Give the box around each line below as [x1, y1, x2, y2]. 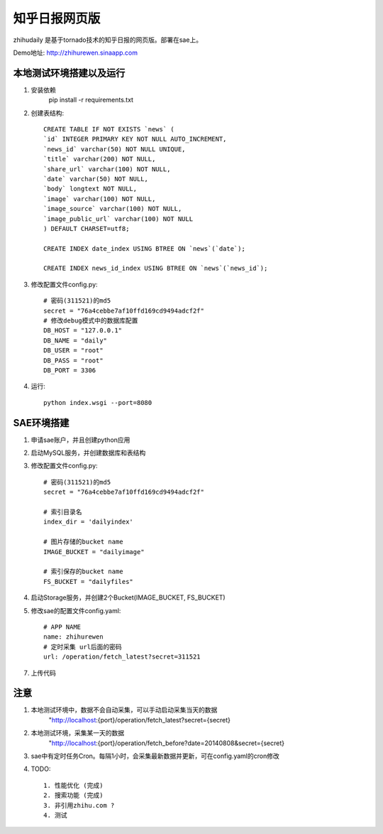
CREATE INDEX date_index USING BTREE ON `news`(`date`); [43, 244, 246, 252]
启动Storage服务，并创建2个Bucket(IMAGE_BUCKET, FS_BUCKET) [30, 593, 226, 602]
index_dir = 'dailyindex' [43, 518, 134, 526]
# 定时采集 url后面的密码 [43, 643, 122, 651]
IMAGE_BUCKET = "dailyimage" [43, 548, 145, 556]
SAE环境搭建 [13, 416, 70, 429]
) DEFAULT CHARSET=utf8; [43, 224, 130, 232]
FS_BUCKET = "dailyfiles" [43, 578, 134, 585]
